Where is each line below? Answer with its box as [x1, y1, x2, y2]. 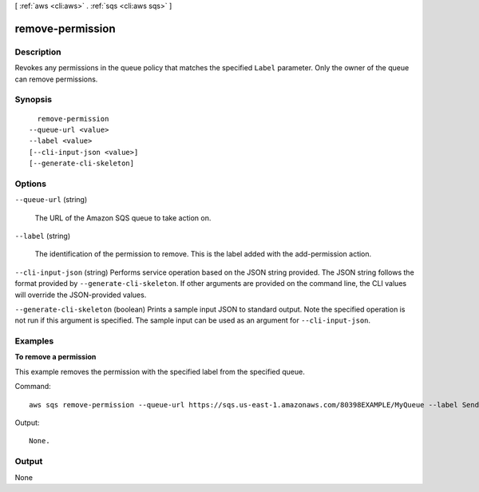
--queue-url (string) [14, 195, 88, 204]
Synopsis [14, 94, 52, 105]
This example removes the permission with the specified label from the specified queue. [14, 367, 305, 376]
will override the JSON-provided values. [14, 290, 147, 300]
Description [14, 46, 61, 58]
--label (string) [14, 231, 71, 240]
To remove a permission [14, 352, 97, 362]
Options [14, 178, 47, 189]
